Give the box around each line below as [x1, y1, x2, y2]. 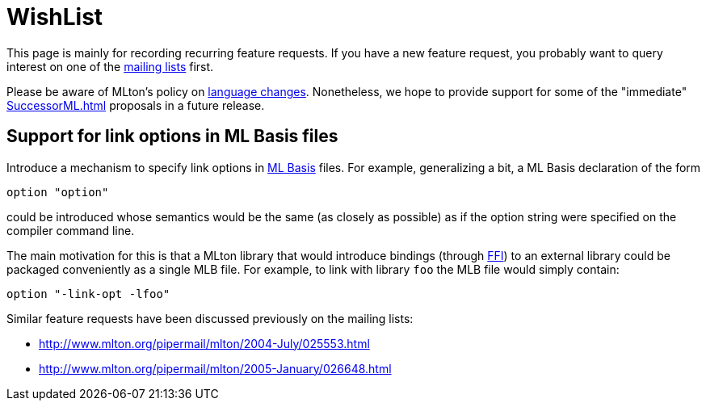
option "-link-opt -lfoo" [6, 287, 170, 300]
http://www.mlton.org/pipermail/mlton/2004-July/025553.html [39, 336, 370, 350]
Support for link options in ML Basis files [6, 126, 338, 147]
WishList [6, 3, 103, 31]
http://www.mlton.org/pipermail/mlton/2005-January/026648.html [39, 361, 392, 376]
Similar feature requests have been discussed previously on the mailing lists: [6, 311, 414, 325]
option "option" [6, 185, 109, 199]
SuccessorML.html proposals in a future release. [6, 98, 265, 112]
